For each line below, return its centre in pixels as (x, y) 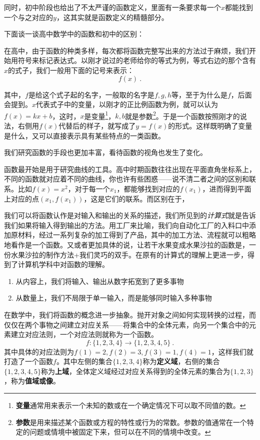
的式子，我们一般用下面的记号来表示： (71, 70)
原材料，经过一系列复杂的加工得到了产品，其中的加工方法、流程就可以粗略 (133, 235)
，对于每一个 (89, 188)
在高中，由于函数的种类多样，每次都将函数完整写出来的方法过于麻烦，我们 (126, 50)
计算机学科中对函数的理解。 (63, 264)
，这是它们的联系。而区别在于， (136, 198)
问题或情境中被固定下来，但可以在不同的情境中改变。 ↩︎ (120, 432)
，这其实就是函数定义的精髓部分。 (112, 17)
